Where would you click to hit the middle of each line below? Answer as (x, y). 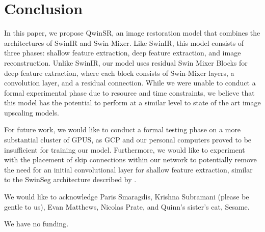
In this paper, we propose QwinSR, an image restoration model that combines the (132, 33)
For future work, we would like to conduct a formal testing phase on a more (123, 129)
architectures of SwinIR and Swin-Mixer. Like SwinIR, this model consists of (124, 42)
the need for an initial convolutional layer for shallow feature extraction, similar (128, 169)
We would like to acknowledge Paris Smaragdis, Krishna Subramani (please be (127, 197)
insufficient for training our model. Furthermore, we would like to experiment (125, 149)
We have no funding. (36, 224)
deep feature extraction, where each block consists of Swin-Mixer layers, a (119, 72)
